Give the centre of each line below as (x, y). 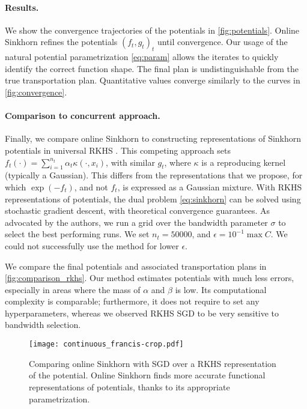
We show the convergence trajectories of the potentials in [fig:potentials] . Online (152, 30)
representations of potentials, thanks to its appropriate (129, 386)
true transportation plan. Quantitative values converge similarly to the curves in (153, 80)
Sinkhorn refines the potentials (61, 42)
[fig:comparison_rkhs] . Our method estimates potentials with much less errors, (150, 278)
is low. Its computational (221, 289)
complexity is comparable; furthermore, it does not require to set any (132, 301)
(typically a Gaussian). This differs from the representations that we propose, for (154, 175)
